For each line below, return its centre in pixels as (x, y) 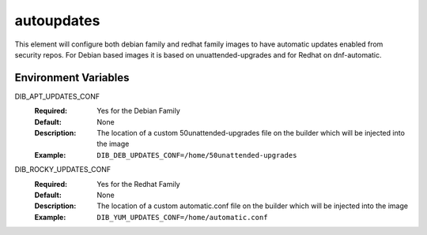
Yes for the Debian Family (139, 111)
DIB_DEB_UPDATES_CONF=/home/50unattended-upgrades (197, 155)
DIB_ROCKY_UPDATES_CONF (63, 170)
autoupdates (57, 21)
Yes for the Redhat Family (139, 184)
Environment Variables (72, 78)
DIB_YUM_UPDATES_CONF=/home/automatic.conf (182, 217)
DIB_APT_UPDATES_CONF (57, 96)
